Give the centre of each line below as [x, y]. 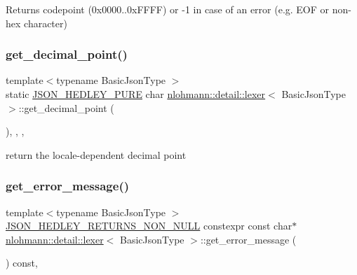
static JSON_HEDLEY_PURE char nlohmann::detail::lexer [136, 94]
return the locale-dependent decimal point [96, 154]
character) [46, 23]
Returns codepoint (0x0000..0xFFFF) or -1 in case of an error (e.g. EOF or [168, 9]
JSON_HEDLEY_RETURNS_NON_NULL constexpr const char [149, 226]
